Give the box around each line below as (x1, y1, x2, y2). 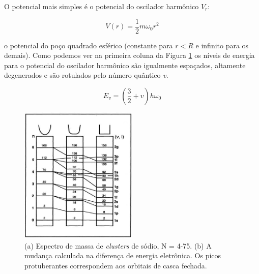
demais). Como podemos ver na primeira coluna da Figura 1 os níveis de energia (4, 50, 255, 60)
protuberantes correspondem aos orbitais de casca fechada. (24, 260, 207, 270)
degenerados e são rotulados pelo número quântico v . (4, 70, 168, 80)
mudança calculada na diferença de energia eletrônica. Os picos (24, 250, 221, 261)
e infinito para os (195, 40, 249, 50)
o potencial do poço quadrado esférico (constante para (4, 40, 173, 50)
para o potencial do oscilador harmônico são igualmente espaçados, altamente (4, 59, 246, 70)
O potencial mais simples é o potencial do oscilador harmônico (4, 1, 199, 11)
